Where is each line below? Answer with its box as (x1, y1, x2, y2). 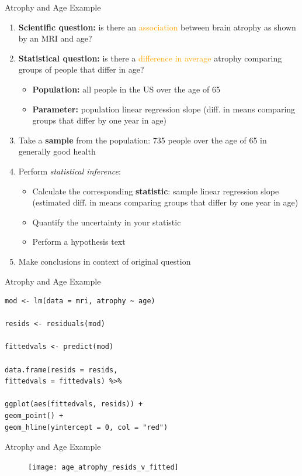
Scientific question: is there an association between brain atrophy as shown (18, 20, 296, 33)
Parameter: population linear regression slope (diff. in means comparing (32, 102, 296, 115)
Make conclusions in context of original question (18, 255, 191, 267)
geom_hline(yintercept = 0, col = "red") (5, 423, 168, 432)
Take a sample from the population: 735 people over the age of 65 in (18, 133, 267, 146)
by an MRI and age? (18, 32, 92, 44)
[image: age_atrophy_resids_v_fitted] (28, 463, 179, 471)
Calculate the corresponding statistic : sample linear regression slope (32, 184, 279, 197)
